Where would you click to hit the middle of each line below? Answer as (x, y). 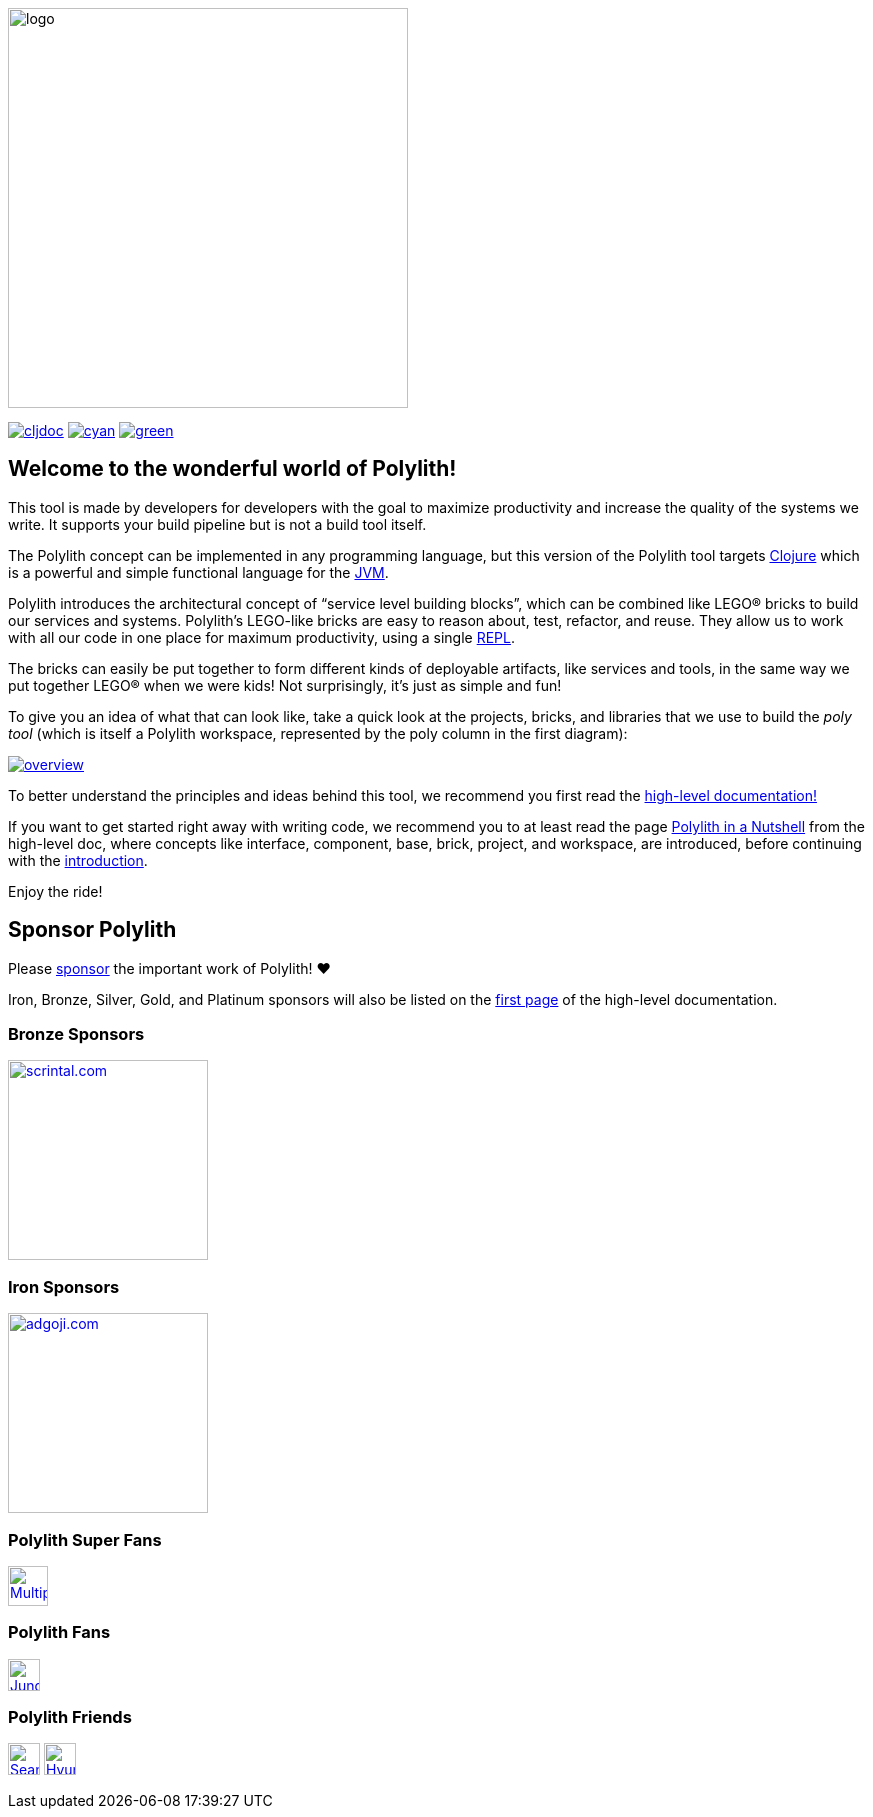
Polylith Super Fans (85, 1539)
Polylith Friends (70, 1717)
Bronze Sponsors (76, 1034)
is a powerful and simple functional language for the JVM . (198, 572)
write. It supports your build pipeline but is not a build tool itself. (217, 524)
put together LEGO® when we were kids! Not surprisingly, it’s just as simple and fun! (285, 685)
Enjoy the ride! (55, 891)
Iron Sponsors (64, 1286)
